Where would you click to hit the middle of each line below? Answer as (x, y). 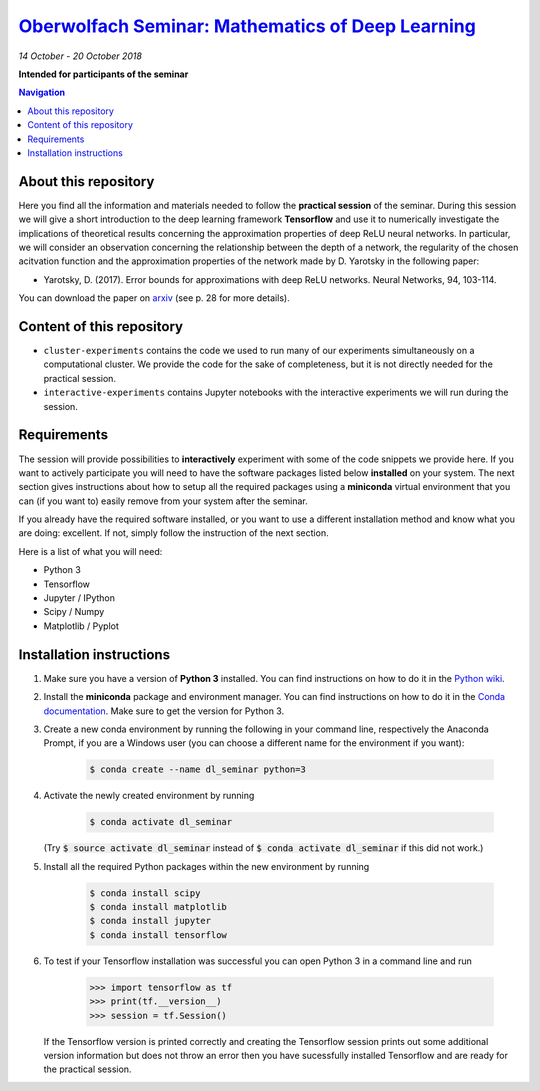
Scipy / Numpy (74, 612)
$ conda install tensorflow (158, 934)
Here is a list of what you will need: (90, 551)
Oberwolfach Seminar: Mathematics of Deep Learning (247, 26)
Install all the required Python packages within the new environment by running (206, 866)
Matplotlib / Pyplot (81, 626)
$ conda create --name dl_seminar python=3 (198, 769)
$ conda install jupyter (150, 921)
